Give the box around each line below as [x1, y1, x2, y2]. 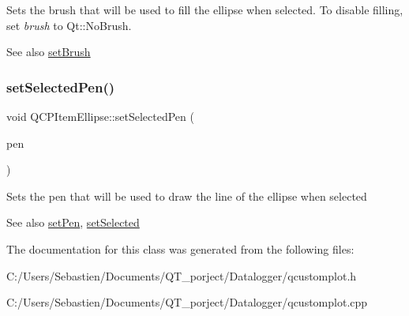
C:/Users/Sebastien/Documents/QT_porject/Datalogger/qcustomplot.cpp [6, 294, 368, 310]
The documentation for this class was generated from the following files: [6, 240, 355, 257]
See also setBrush [6, 43, 91, 60]
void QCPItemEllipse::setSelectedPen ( [6, 108, 194, 124]
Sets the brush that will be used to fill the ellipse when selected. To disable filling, [6, 2, 403, 17]
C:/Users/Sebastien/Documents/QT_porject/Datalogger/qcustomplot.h [6, 267, 357, 284]
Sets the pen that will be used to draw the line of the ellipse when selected [6, 187, 367, 204]
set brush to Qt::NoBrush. [6, 17, 132, 33]
